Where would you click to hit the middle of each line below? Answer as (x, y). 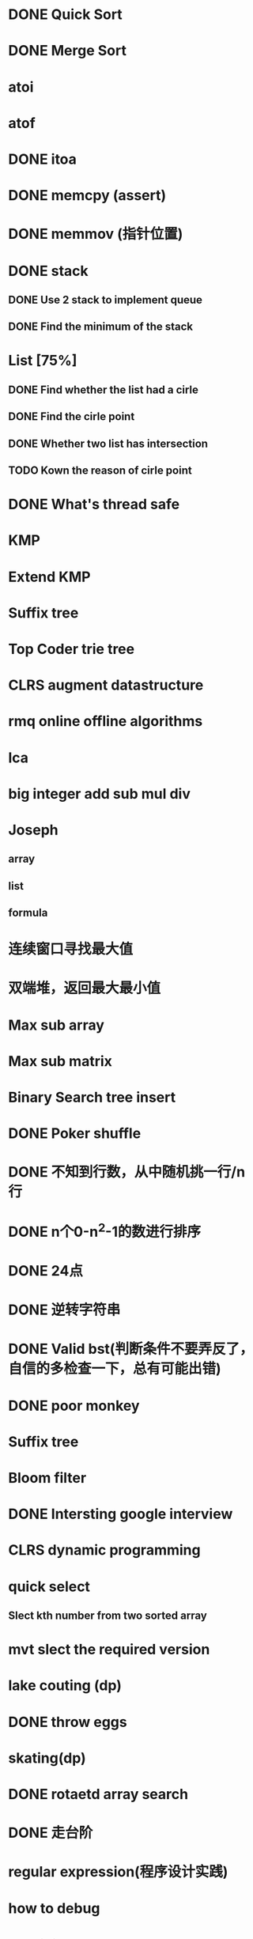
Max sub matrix (60, 1061)
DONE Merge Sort (67, 51)
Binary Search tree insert (92, 1098)
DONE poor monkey (74, 1406)
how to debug (54, 1909)
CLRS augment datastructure (106, 685)
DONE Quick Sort (65, 15)
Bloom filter (47, 1478)
